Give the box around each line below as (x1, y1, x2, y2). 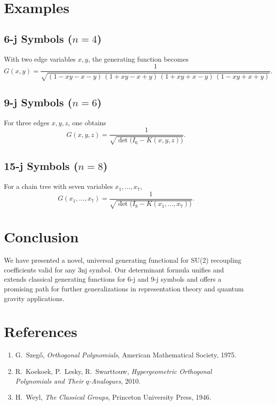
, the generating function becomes (88, 53, 189, 64)
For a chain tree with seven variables (4, 181, 113, 191)
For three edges (4, 117, 49, 127)
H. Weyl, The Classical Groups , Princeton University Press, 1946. (15, 392, 211, 402)
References (4, 321, 78, 341)
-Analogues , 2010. (89, 375, 141, 386)
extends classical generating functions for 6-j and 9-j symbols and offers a (4, 274, 222, 284)
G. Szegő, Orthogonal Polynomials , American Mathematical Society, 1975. (15, 350, 237, 360)
